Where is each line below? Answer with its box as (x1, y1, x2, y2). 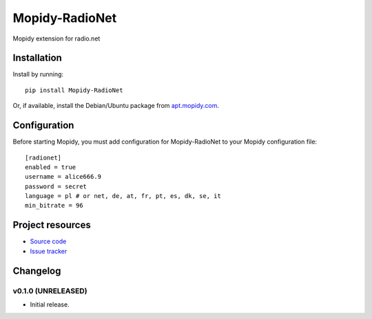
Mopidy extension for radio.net (12, 34, 101, 43)
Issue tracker (30, 247, 68, 255)
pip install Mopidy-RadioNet (25, 86, 123, 94)
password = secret (25, 182, 87, 190)
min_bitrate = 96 (25, 201, 83, 210)
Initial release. (30, 300, 70, 309)
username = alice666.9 (25, 173, 102, 181)
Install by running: (12, 70, 64, 78)
